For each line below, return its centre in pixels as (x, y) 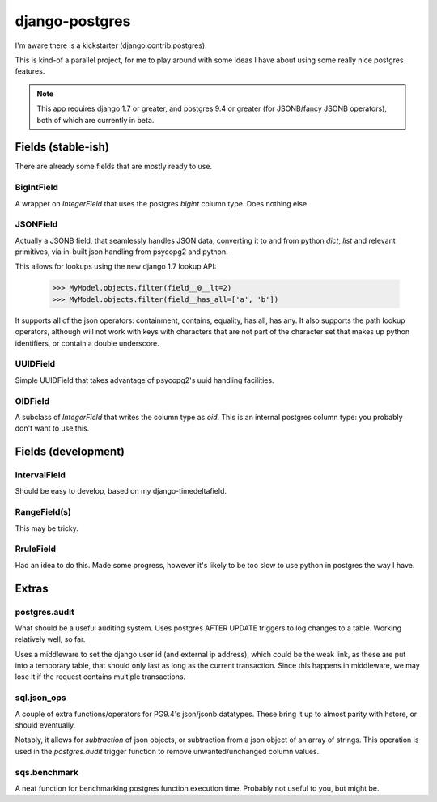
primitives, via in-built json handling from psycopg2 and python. (121, 252)
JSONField (36, 224)
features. (30, 71)
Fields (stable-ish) (62, 147)
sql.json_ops (40, 698)
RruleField (36, 549)
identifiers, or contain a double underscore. (87, 343)
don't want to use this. (52, 428)
